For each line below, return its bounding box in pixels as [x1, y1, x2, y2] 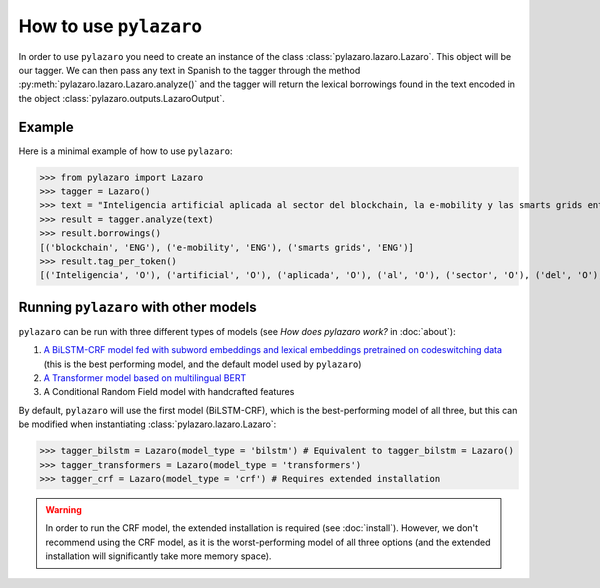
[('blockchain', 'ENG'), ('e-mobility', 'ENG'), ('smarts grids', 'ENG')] [39, 241, 415, 253]
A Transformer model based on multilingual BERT [43, 372, 247, 384]
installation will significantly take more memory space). [45, 550, 272, 562]
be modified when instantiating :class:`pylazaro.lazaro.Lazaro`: [18, 418, 277, 430]
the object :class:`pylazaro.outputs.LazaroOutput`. [18, 92, 225, 104]
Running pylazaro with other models [18, 298, 257, 315]
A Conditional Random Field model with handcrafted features [43, 386, 295, 398]
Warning [45, 503, 82, 515]
